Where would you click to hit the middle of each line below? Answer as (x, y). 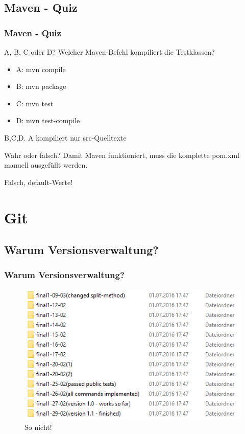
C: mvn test (35, 103)
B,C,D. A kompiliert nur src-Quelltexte (65, 137)
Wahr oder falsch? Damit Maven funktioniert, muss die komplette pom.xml (122, 155)
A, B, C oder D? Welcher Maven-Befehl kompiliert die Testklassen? (109, 52)
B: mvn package (41, 86)
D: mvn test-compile (48, 120)
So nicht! (38, 427)
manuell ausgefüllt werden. (46, 165)
